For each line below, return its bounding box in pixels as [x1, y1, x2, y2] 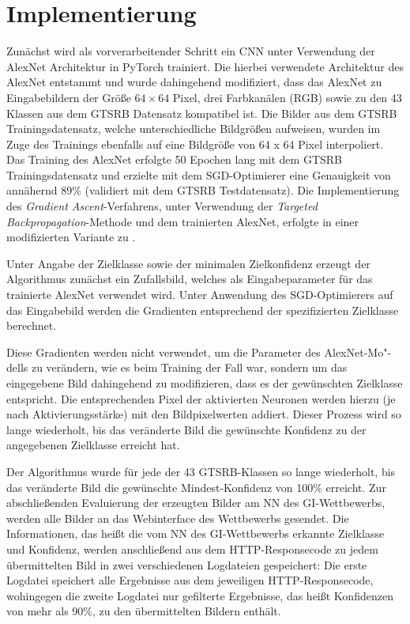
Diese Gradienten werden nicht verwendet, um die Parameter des [6, 343, 321, 360]
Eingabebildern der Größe [6, 89, 131, 105]
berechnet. [6, 317, 57, 334]
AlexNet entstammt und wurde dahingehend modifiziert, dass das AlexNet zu [6, 74, 382, 90]
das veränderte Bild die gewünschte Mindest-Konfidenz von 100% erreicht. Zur [6, 478, 386, 495]
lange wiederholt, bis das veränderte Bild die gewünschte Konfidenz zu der [6, 421, 367, 437]
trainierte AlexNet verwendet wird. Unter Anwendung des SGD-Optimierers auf [6, 286, 393, 303]
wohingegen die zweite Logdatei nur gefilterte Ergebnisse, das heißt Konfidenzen [6, 587, 393, 603]
